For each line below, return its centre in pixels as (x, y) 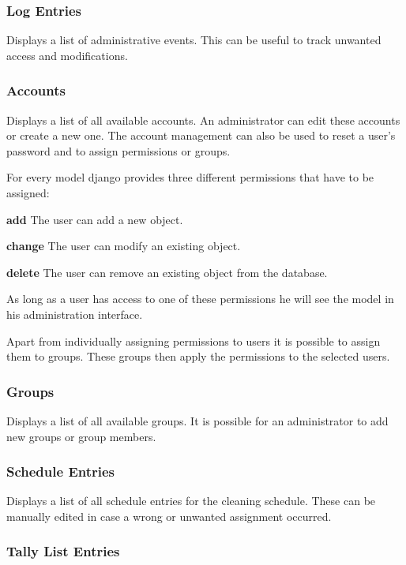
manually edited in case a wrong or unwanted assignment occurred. (169, 516)
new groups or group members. (81, 436)
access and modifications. (67, 55)
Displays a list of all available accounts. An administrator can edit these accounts (203, 120)
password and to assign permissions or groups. (118, 150)
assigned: (28, 193)
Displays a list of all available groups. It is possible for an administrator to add (197, 420)
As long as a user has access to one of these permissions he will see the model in (200, 299)
